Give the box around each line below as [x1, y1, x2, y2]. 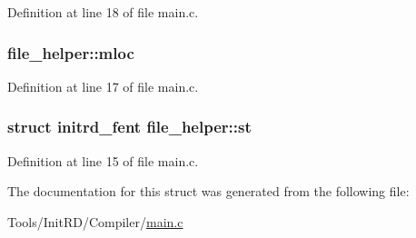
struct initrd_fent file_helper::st [7, 115, 252, 138]
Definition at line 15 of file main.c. [7, 151, 199, 170]
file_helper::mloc [7, 41, 134, 64]
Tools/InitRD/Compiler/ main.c [7, 212, 183, 231]
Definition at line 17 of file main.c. [7, 76, 199, 95]
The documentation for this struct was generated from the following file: [7, 182, 410, 201]
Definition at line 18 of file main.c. [7, 3, 199, 21]
